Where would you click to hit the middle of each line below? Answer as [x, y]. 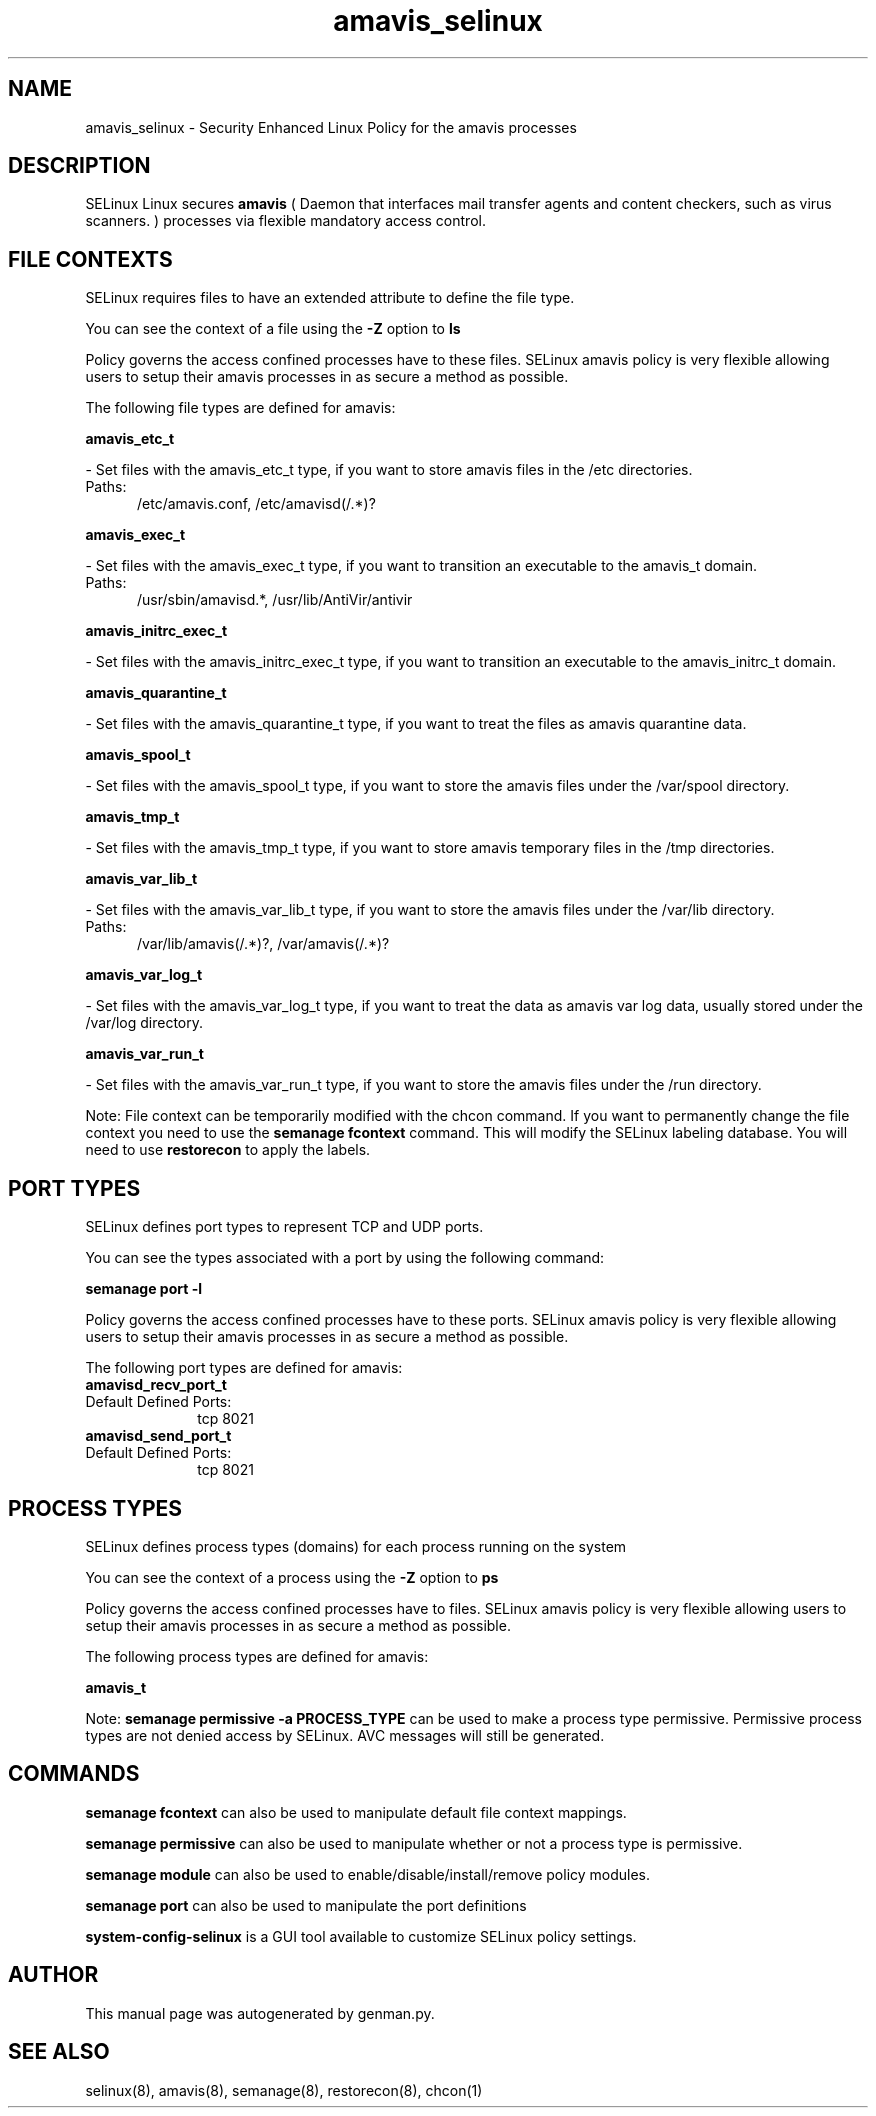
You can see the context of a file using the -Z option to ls [273, 329]
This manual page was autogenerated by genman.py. [260, 2013]
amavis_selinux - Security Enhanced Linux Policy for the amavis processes [331, 127]
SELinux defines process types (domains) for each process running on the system [356, 1546]
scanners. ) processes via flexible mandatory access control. [285, 221]
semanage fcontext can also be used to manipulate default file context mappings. [356, 1812]
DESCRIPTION [79, 166]
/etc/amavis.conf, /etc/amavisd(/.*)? [256, 504]
